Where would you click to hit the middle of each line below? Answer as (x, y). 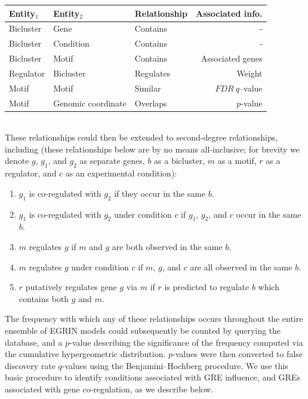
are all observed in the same (241, 266)
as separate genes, (112, 161)
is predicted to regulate (207, 287)
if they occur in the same (160, 193)
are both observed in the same (167, 247)
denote (17, 161)
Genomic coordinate (90, 103)
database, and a (34, 342)
